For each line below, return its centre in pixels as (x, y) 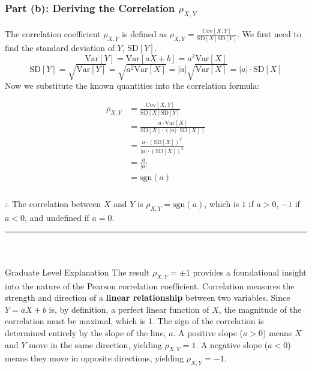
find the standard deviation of (60, 48)
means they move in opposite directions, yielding (94, 358)
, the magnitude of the (260, 309)
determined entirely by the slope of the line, (85, 333)
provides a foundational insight (250, 272)
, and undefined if (57, 217)
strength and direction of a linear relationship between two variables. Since (148, 297)
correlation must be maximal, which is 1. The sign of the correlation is (134, 321)
